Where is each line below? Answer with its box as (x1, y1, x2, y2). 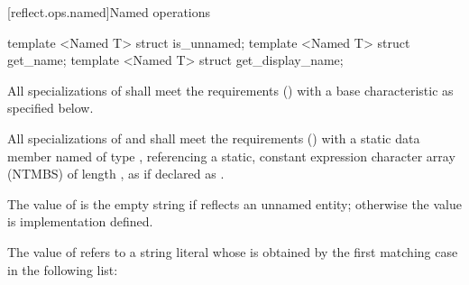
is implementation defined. (7, 212, 153, 231)
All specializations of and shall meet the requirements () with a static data (7, 128, 420, 147)
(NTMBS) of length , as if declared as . (7, 164, 225, 183)
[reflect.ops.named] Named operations (7, 3, 211, 21)
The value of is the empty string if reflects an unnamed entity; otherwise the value (7, 194, 462, 213)
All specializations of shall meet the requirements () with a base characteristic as (7, 80, 454, 99)
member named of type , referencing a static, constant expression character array (7, 146, 455, 165)
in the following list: (7, 260, 118, 279)
